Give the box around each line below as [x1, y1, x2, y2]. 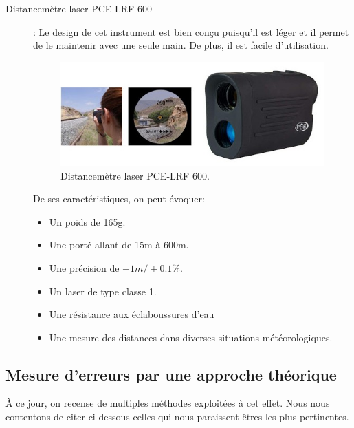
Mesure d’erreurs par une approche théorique [5, 363, 337, 385]
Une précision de [49, 260, 120, 275]
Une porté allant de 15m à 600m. [49, 237, 189, 252]
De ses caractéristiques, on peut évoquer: [33, 191, 205, 206]
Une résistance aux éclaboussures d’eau [49, 307, 214, 321]
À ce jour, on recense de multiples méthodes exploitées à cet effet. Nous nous [5, 396, 330, 410]
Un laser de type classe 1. [49, 283, 157, 298]
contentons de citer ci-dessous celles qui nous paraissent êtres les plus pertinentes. [5, 409, 349, 424]
